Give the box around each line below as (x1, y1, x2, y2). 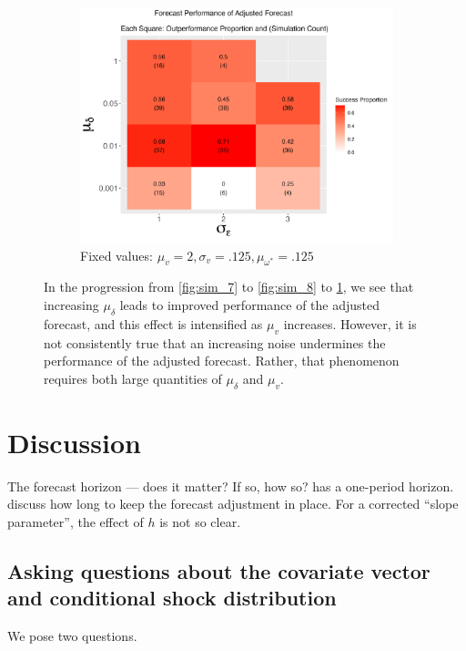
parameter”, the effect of (7, 511, 144, 531)
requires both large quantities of (44, 368, 222, 387)
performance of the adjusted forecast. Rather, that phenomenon (44, 351, 400, 370)
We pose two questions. (7, 626, 137, 646)
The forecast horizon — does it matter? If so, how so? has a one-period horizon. (7, 476, 454, 495)
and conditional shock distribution (7, 584, 337, 612)
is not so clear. (159, 511, 241, 531)
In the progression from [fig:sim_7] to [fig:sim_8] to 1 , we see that (44, 277, 414, 296)
